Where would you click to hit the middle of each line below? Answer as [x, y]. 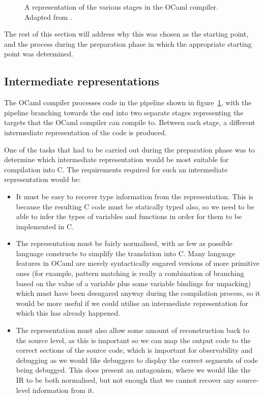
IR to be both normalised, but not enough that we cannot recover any [125, 380]
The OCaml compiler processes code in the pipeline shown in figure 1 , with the [128, 102]
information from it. [63, 390]
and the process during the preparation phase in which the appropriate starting [128, 43]
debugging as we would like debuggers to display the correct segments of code [137, 360]
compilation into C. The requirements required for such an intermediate [116, 169]
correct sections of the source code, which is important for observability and [134, 350]
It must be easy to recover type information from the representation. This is [135, 196]
